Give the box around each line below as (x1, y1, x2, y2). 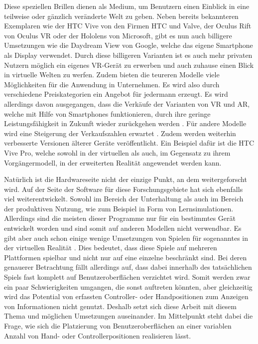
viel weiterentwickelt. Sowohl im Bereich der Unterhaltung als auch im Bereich (4, 193, 244, 204)
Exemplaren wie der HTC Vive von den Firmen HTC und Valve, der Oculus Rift (4, 20, 252, 31)
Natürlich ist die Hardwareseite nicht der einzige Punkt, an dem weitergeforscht (4, 174, 247, 184)
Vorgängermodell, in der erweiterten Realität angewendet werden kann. (4, 157, 222, 168)
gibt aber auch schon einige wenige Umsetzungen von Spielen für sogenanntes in (4, 232, 248, 243)
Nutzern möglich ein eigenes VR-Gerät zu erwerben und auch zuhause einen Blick (4, 59, 254, 70)
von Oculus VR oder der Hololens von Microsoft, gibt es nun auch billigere (4, 30, 232, 40)
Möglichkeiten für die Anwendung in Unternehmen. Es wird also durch (4, 79, 220, 89)
